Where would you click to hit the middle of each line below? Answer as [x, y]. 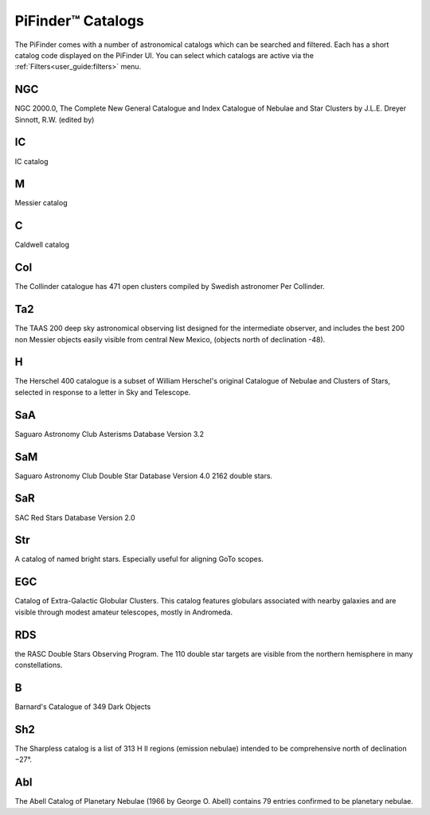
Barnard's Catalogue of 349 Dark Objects [83, 706]
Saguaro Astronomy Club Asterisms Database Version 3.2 [109, 434]
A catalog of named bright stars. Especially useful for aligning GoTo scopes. [139, 559]
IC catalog [31, 161]
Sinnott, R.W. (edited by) [55, 119]
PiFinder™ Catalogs [80, 21]
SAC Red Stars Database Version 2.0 [75, 517]
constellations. [39, 665]
